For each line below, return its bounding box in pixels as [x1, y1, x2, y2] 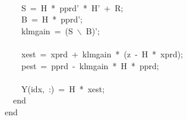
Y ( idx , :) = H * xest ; [21, 82, 105, 95]
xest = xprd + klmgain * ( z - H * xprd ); [21, 47, 183, 60]
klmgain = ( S [21, 24, 73, 37]
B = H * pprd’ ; [21, 13, 83, 25]
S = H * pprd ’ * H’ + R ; [21, 1, 123, 14]
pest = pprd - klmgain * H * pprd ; [21, 59, 159, 72]
